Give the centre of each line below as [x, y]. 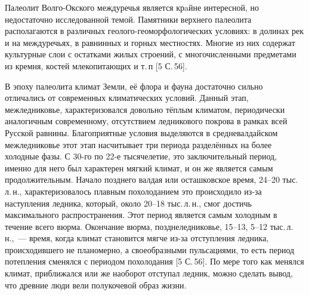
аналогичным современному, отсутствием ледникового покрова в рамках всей [146, 121]
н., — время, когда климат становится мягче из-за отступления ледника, [137, 238]
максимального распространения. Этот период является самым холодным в [141, 215]
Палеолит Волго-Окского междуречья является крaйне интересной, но [132, 7]
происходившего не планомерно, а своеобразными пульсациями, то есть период [150, 249]
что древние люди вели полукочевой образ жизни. [96, 285]
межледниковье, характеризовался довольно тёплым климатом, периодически [145, 109]
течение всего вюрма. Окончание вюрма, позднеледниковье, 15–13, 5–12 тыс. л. [149, 226]
